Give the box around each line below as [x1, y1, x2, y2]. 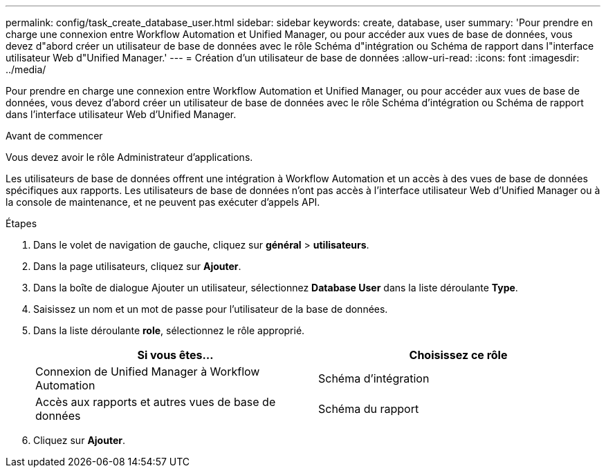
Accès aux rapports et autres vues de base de [35, 395, 276, 409]
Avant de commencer [6, 130, 103, 142]
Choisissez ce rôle [409, 348, 508, 362]
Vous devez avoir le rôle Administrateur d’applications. [6, 151, 253, 163]
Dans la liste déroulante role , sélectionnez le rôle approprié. [33, 325, 305, 336]
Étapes [6, 218, 37, 229]
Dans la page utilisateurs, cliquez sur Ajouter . [33, 260, 241, 272]
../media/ [6, 64, 46, 75]
